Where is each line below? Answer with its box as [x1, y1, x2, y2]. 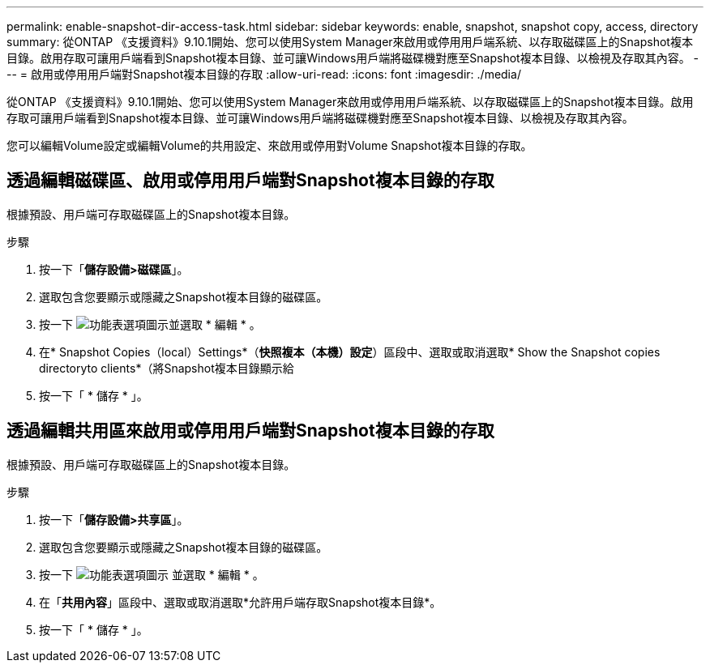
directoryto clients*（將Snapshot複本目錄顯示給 [39, 360, 294, 375]
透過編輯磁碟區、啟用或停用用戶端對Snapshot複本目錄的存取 [6, 170, 494, 191]
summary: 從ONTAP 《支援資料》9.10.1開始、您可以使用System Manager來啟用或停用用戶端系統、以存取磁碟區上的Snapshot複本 [6, 35, 693, 49]
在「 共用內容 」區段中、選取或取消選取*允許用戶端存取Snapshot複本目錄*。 [39, 594, 442, 609]
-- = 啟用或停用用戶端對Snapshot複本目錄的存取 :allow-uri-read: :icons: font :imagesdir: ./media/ [6, 67, 521, 81]
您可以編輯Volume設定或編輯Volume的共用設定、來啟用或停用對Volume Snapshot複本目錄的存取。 [6, 138, 532, 152]
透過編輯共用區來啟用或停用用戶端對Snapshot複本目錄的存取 [6, 420, 494, 441]
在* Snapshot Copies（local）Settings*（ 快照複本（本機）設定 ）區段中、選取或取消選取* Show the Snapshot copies [39, 344, 661, 359]
